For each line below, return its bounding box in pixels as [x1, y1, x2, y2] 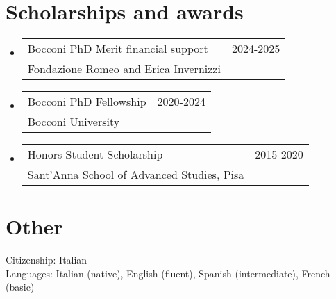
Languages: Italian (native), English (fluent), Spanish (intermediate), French [6, 266, 330, 280]
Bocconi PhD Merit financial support [27, 40, 208, 57]
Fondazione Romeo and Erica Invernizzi [27, 60, 221, 77]
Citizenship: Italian [6, 252, 87, 267]
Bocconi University [27, 113, 120, 130]
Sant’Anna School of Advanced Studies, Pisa [27, 166, 244, 183]
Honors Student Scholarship [27, 146, 163, 163]
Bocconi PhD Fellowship [27, 93, 146, 110]
